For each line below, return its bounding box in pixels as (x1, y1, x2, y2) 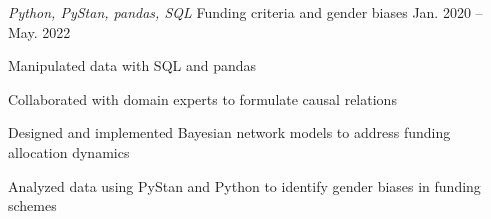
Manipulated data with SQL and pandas (8, 55, 257, 76)
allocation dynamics (8, 141, 130, 162)
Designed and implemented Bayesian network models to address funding (8, 122, 451, 143)
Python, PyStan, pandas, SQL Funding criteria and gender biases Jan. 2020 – (8, 2, 483, 22)
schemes (8, 195, 57, 216)
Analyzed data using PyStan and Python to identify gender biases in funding (8, 175, 481, 196)
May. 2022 (8, 21, 71, 42)
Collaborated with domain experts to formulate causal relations (8, 88, 397, 109)
